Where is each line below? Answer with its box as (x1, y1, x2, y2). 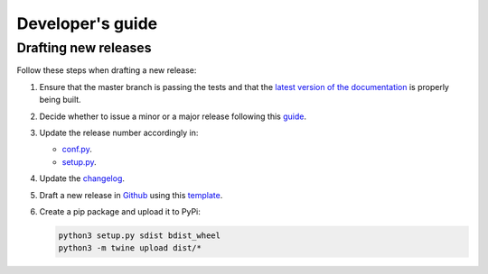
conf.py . (61, 144, 92, 155)
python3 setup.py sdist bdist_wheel (58, 230, 221, 241)
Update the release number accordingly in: (39, 127, 199, 138)
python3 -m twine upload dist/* (58, 243, 202, 253)
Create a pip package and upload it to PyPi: (39, 205, 201, 216)
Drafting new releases (16, 40, 152, 56)
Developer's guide (16, 14, 158, 33)
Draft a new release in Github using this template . (39, 189, 223, 200)
